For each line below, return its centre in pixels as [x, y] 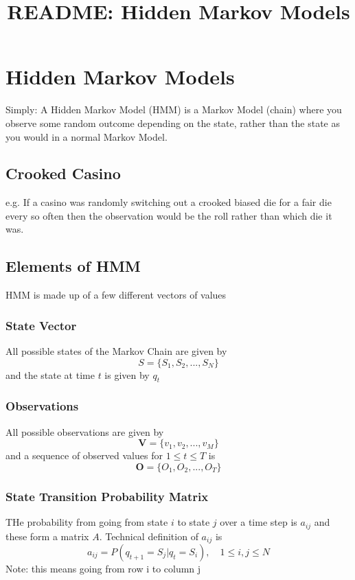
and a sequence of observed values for [84, 455]
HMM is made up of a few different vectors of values [116, 295]
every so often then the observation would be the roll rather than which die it [169, 215]
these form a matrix [47, 536]
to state [194, 522]
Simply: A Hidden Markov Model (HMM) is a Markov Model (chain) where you [174, 109]
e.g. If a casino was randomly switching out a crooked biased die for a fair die [169, 202]
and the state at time [50, 374]
